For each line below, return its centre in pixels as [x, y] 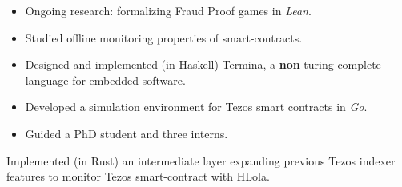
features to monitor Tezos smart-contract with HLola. [138, 176]
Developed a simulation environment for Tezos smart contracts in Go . [196, 107]
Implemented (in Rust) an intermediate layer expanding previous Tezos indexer [201, 160]
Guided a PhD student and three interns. [127, 133]
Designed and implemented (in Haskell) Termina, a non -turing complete [203, 64]
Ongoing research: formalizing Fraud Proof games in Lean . [168, 10]
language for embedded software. [105, 80]
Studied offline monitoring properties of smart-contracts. [164, 37]
